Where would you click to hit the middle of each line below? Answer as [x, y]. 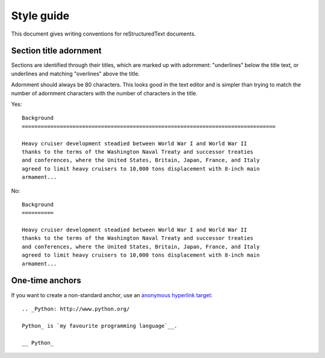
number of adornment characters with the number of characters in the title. [104, 93]
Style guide [40, 16]
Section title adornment [56, 51]
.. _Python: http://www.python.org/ [76, 309]
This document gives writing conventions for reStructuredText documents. [104, 34]
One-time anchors [46, 281]
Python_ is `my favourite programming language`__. [100, 326]
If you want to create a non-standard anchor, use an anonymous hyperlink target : [112, 295]
